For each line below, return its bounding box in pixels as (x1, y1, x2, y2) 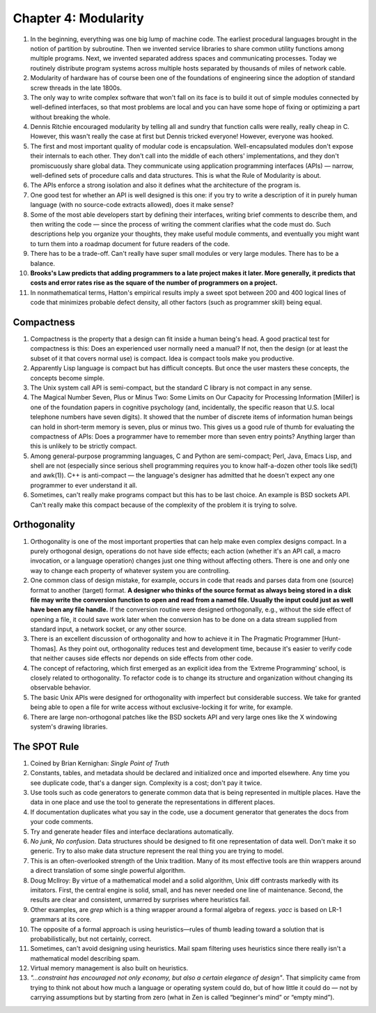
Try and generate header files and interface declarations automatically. (30, 827, 234, 836)
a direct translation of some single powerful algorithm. (30, 867, 186, 875)
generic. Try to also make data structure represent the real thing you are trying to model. (30, 847, 284, 855)
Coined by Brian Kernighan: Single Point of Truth (30, 759, 170, 767)
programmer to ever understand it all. (30, 481, 138, 489)
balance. (30, 259, 56, 268)
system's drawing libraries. (30, 722, 108, 731)
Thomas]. (30, 644, 58, 653)
